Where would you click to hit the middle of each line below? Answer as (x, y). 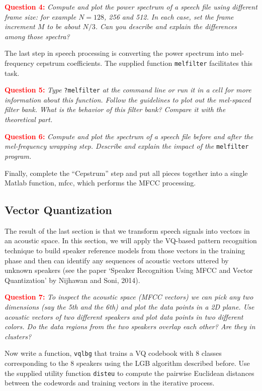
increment (20, 26)
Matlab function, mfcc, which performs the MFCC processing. (100, 183)
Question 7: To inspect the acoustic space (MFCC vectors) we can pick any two (129, 297)
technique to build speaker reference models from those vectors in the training (125, 251)
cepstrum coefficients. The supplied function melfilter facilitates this (145, 63)
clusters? (18, 336)
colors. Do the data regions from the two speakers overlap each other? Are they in (130, 326)
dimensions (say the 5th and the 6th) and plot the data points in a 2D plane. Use (129, 307)
